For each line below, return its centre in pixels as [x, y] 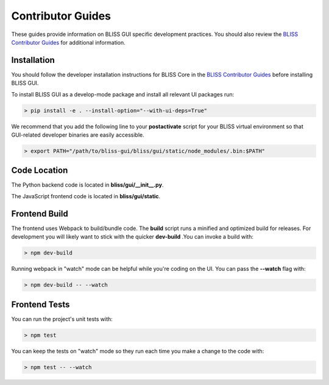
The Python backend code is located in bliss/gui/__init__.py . [87, 185]
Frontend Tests [41, 304]
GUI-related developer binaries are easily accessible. [78, 135]
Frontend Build [40, 214]
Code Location [40, 171]
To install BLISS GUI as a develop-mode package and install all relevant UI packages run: [123, 94]
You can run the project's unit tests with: [62, 319]
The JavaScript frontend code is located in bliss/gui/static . [86, 196]
